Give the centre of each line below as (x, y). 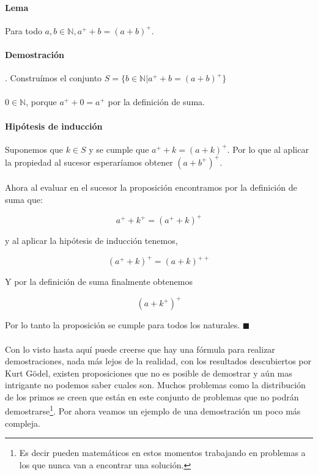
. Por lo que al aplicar (268, 149)
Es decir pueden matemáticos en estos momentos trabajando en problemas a (162, 453)
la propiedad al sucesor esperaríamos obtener (89, 162)
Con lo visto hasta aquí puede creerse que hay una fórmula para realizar (140, 349)
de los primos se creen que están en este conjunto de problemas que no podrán (152, 396)
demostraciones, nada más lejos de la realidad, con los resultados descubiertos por (158, 361)
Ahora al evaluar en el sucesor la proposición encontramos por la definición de (151, 187)
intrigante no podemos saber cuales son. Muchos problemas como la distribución (155, 385)
